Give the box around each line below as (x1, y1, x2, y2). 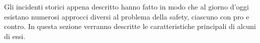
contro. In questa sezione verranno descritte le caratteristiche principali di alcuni (4, 21, 256, 31)
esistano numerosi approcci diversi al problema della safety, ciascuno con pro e (4, 11, 249, 21)
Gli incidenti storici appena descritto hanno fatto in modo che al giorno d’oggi (4, 1, 249, 11)
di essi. (4, 30, 26, 41)
